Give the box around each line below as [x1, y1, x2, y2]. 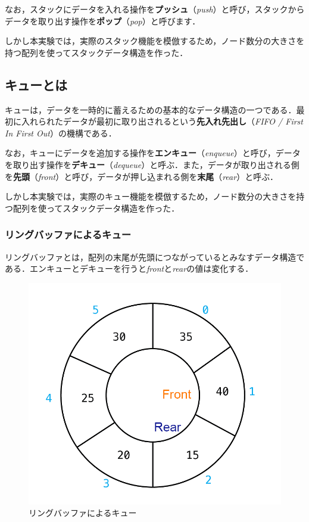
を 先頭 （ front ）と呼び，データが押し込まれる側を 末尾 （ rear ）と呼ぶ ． [5, 170, 278, 182]
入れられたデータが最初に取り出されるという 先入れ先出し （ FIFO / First [21, 115, 303, 128]
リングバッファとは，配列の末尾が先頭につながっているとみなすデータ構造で [5, 250, 305, 263]
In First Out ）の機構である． [5, 126, 117, 139]
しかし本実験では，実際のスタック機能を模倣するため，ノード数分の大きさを [5, 35, 305, 47]
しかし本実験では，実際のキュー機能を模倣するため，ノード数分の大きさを [5, 190, 296, 203]
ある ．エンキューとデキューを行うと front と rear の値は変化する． [5, 262, 254, 275]
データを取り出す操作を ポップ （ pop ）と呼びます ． [5, 14, 201, 27]
